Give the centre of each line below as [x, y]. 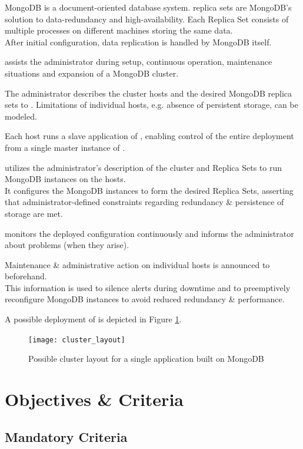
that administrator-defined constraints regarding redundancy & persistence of [144, 202]
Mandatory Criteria [66, 436]
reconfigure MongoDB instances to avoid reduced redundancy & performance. [145, 299]
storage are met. [34, 213]
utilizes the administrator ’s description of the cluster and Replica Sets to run [144, 167]
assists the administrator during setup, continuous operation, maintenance [139, 62]
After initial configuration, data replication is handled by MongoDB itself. [138, 42]
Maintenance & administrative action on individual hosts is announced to [137, 264]
